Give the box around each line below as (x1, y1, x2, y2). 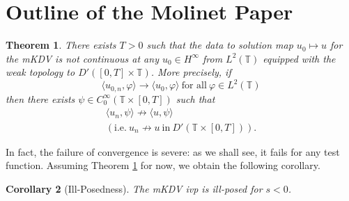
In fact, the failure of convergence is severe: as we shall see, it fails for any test (6, 144, 340, 159)
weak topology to (6, 65, 75, 79)
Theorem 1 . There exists (6, 38, 116, 52)
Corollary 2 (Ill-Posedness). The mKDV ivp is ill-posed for (6, 181, 263, 195)
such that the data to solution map (146, 38, 293, 52)
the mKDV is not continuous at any (6, 51, 159, 65)
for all (181, 81, 207, 91)
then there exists (6, 91, 75, 106)
